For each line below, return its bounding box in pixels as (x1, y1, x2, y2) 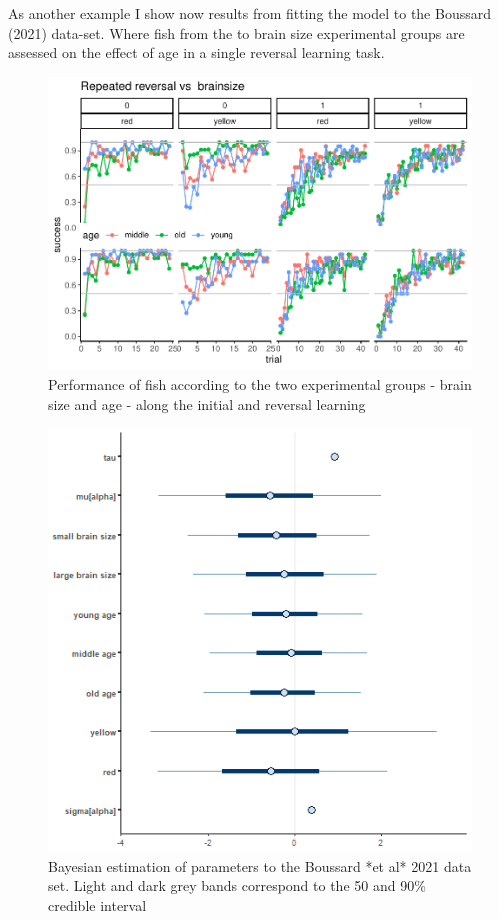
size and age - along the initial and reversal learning (48, 393, 366, 414)
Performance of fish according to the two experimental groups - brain (48, 373, 472, 394)
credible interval (48, 894, 147, 915)
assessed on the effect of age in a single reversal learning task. (8, 42, 385, 63)
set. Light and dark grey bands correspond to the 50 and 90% (48, 875, 426, 896)
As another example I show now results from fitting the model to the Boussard (8, 3, 491, 23)
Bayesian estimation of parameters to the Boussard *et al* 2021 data (48, 855, 472, 876)
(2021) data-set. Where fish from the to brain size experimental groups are (8, 22, 465, 43)
